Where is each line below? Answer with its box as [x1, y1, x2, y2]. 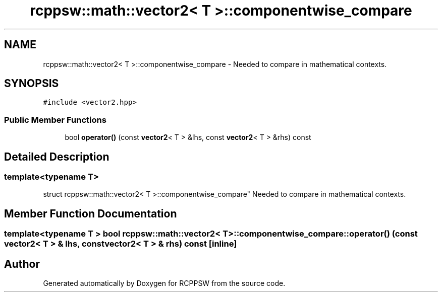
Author [4, 257, 40, 270]
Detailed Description [4, 150, 109, 163]
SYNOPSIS [4, 77, 59, 90]
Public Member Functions [4, 114, 106, 125]
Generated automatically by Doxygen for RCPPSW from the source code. [43, 279, 286, 288]
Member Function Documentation [4, 207, 177, 220]
